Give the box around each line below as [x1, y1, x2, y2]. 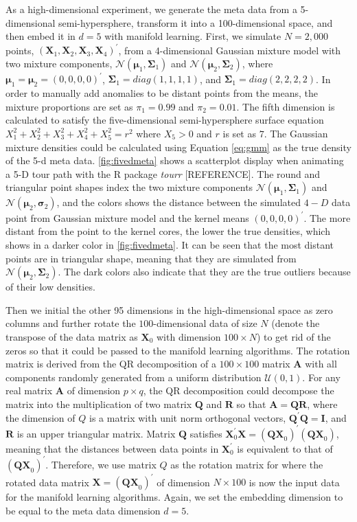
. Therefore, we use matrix [45, 457, 157, 471]
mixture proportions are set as [5, 99, 133, 113]
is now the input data [249, 475, 340, 489]
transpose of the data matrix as [5, 329, 138, 343]
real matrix [5, 383, 53, 398]
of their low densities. [5, 280, 95, 294]
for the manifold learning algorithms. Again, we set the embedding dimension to [5, 490, 343, 504]
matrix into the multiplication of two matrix [5, 396, 192, 411]
